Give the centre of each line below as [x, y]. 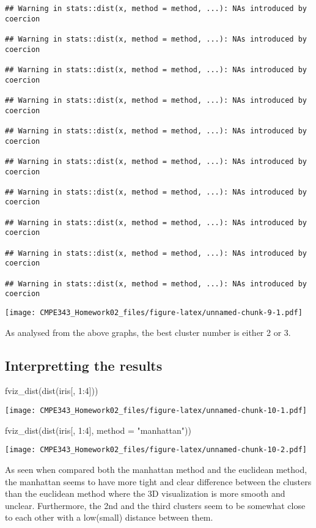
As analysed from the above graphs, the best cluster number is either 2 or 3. [148, 332]
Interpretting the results [84, 365]
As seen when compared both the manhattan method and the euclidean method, [156, 469]
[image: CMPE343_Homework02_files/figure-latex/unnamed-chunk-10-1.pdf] [156, 411]
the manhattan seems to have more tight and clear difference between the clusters [158, 481]
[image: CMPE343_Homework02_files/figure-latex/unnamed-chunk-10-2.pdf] [156, 450]
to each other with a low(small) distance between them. [109, 517]
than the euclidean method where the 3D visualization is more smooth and [145, 493]
